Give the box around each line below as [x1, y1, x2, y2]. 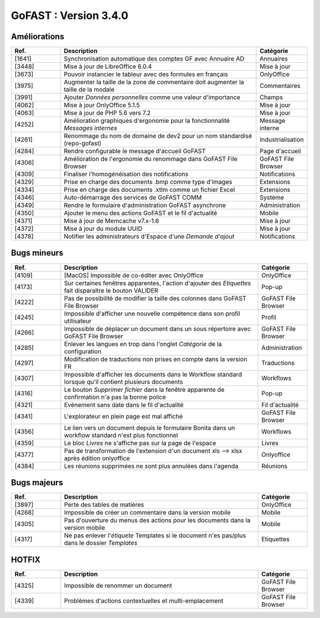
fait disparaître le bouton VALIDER [64, 286, 159, 294]
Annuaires [260, 55, 288, 63]
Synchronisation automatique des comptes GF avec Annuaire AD [63, 55, 245, 63]
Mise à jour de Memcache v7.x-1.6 [63, 217, 159, 225]
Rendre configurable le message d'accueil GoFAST [63, 147, 206, 156]
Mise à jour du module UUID [63, 224, 142, 233]
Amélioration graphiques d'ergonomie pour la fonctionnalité [63, 116, 231, 125]
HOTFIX [11, 554, 41, 565]
